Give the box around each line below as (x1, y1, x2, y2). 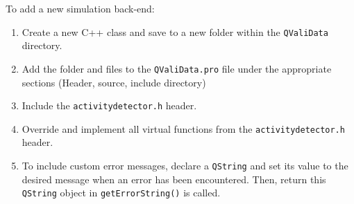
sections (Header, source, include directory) (22, 75, 206, 89)
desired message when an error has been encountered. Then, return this (22, 171, 326, 186)
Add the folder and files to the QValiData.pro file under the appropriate (22, 61, 332, 75)
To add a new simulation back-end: (6, 1, 155, 15)
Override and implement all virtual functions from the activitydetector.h (22, 121, 345, 136)
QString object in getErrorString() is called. (22, 185, 221, 200)
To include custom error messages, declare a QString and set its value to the (22, 158, 348, 172)
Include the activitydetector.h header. (22, 98, 197, 113)
